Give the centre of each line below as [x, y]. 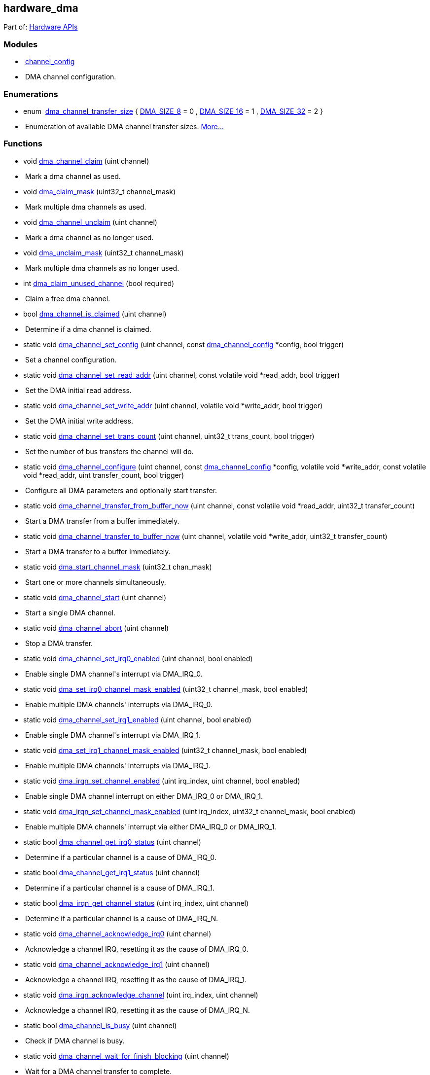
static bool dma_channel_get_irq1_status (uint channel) [112, 872]
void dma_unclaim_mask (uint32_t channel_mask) [104, 252]
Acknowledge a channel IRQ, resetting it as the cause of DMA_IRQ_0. [137, 949]
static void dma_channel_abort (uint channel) [96, 628]
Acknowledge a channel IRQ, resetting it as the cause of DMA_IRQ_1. [136, 979]
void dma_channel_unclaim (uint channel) [90, 222]
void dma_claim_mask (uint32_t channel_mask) [99, 191]
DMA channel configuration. [71, 77]
